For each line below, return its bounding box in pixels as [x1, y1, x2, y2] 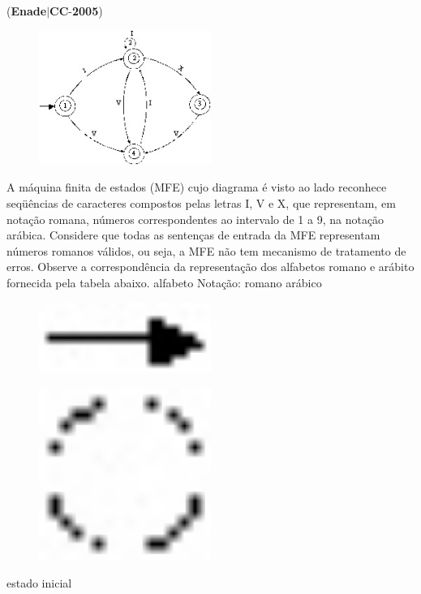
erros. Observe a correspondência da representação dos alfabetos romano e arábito [6, 258, 415, 275]
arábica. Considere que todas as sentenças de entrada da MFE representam [6, 226, 380, 243]
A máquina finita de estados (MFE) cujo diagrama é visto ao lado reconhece [6, 179, 387, 196]
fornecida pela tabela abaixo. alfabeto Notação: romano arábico [6, 274, 322, 291]
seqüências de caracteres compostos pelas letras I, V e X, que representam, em [6, 195, 396, 212]
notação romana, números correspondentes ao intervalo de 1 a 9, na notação [6, 210, 384, 227]
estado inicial [6, 574, 72, 591]
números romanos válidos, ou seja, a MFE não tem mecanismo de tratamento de [6, 242, 406, 259]
